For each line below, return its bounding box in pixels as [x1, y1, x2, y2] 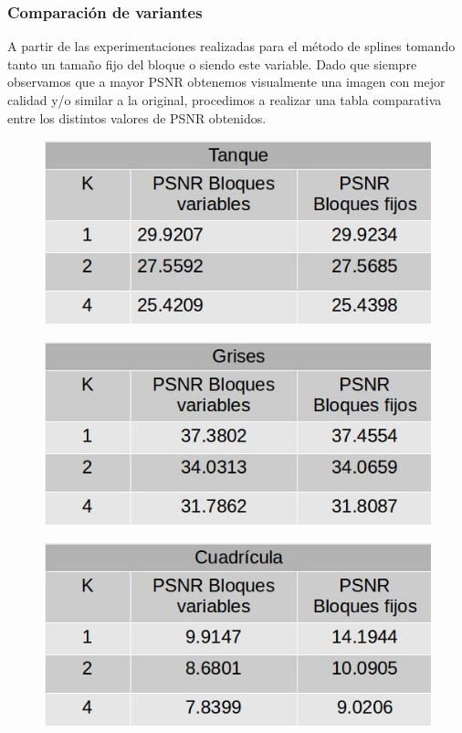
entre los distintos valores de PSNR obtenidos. [7, 108, 267, 127]
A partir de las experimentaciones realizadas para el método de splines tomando [7, 37, 456, 56]
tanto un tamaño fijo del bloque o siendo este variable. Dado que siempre [7, 54, 417, 73]
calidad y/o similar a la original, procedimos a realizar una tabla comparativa [7, 90, 442, 109]
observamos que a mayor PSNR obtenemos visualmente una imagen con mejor [7, 72, 446, 91]
